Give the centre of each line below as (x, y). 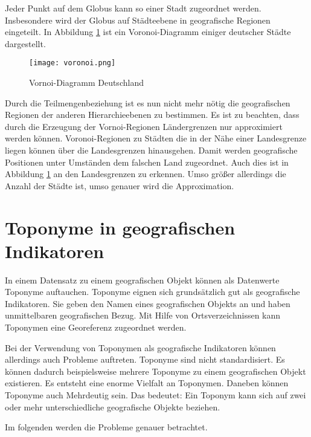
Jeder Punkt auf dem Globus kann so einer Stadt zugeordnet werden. (133, 8)
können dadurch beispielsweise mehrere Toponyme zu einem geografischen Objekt (155, 371)
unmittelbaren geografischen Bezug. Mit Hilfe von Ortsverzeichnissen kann (143, 315)
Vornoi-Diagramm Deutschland (86, 83)
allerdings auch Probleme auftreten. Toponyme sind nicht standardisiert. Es (145, 359)
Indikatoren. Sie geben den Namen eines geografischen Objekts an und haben (148, 303)
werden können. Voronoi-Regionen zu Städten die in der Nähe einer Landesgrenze (156, 138)
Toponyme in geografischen (120, 227)
